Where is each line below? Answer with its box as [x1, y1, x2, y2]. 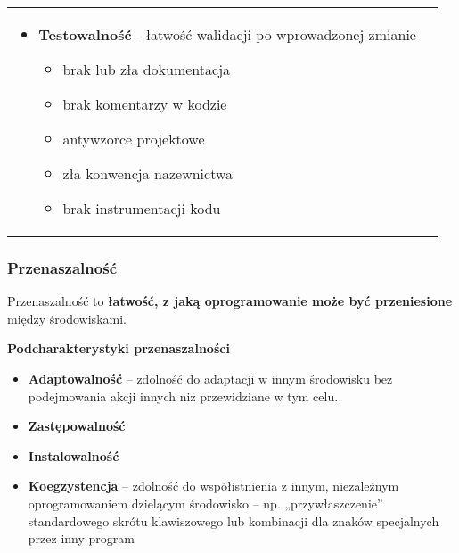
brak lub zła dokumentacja [62, 59, 231, 79]
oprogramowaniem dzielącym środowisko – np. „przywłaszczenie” [28, 493, 383, 512]
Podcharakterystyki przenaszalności [7, 339, 230, 358]
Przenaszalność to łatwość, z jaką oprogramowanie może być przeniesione [7, 292, 453, 310]
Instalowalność [28, 446, 119, 465]
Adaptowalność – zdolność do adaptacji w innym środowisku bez [28, 369, 393, 387]
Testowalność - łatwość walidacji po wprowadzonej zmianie [38, 24, 416, 45]
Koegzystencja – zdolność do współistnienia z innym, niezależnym [28, 476, 399, 495]
